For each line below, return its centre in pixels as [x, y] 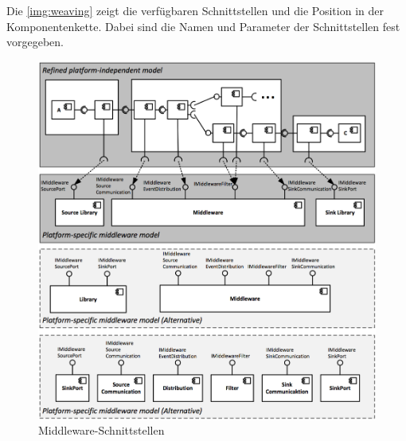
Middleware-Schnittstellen [101, 430]
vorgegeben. [35, 42]
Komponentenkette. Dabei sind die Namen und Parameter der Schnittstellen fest [203, 26]
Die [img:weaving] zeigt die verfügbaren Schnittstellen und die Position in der [195, 10]
